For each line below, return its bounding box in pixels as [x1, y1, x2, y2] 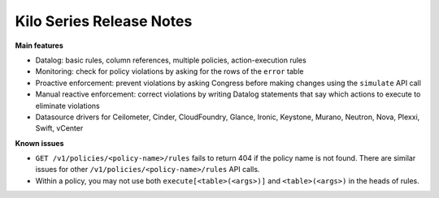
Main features [15, 41, 64, 50]
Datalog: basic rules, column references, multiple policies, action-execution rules [35, 55, 306, 65]
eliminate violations [35, 101, 101, 110]
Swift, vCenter [35, 123, 84, 133]
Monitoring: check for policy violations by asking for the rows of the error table [35, 67, 304, 76]
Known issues [15, 138, 64, 148]
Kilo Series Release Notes [15, 12, 193, 30]
